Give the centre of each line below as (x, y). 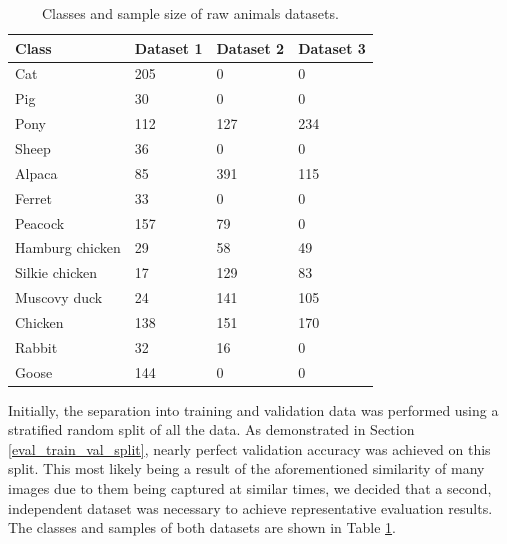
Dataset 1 (168, 47)
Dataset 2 (250, 47)
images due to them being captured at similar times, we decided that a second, (250, 488)
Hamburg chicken (68, 247)
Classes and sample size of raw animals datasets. (190, 13)
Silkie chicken (56, 272)
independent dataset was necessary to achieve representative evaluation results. (250, 507)
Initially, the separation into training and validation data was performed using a (253, 409)
